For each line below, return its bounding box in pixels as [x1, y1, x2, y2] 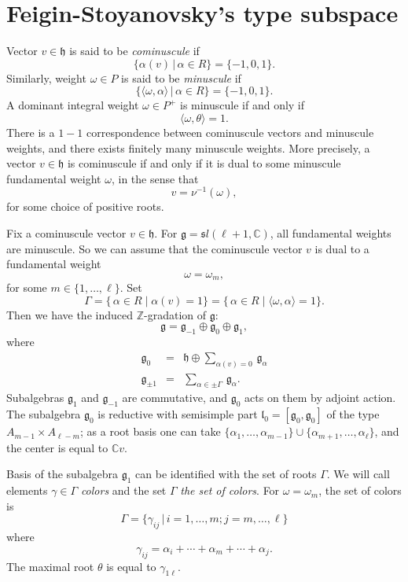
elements [6, 482, 48, 499]
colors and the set [80, 482, 167, 499]
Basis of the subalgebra [6, 466, 119, 482]
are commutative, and [122, 389, 228, 406]
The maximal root [6, 558, 94, 574]
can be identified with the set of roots [135, 466, 317, 482]
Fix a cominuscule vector [6, 224, 127, 241]
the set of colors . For [180, 482, 280, 499]
